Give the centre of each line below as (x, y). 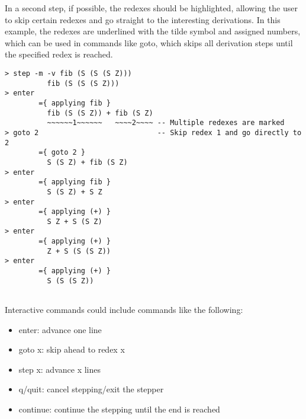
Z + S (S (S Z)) (79, 251)
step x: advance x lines (59, 369)
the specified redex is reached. (59, 54)
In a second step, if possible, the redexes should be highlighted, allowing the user (151, 8)
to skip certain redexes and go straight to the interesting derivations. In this (143, 19)
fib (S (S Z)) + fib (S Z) (100, 113)
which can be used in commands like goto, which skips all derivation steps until (149, 42)
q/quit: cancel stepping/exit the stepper (91, 389)
